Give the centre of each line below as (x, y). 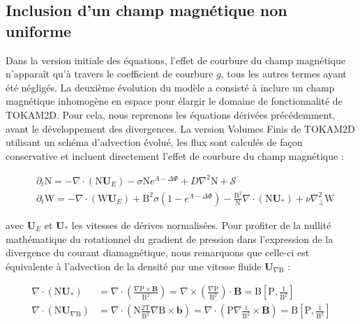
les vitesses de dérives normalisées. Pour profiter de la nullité (201, 224)
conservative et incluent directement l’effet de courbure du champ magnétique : (175, 155)
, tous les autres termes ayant (284, 74)
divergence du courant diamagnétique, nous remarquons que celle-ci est (158, 252)
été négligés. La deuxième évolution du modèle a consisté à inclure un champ (170, 87)
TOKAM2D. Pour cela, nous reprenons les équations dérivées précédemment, (171, 114)
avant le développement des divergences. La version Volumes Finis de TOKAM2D (180, 128)
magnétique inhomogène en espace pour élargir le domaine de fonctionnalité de (174, 101)
